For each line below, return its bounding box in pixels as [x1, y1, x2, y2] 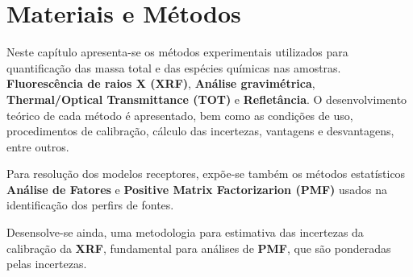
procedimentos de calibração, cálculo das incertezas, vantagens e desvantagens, [6, 122, 394, 139]
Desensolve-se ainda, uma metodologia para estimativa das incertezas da [6, 224, 364, 241]
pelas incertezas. [6, 255, 87, 272]
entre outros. [6, 138, 69, 155]
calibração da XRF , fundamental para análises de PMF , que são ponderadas [6, 239, 391, 256]
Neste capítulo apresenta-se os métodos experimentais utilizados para [6, 43, 348, 60]
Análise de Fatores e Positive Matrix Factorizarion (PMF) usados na [6, 180, 388, 197]
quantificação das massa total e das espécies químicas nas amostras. [6, 59, 341, 76]
